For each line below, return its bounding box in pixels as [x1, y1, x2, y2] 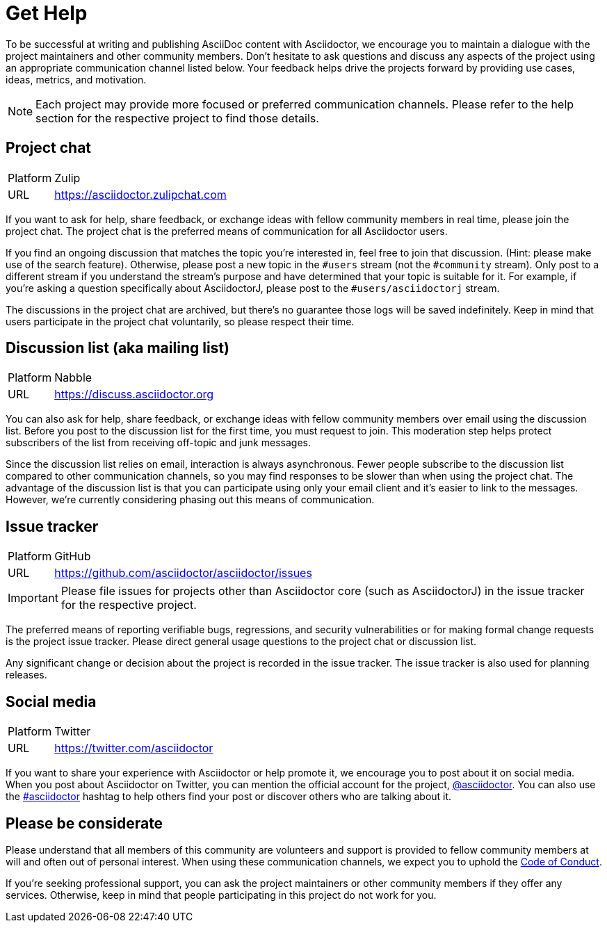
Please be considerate [6, 814, 163, 832]
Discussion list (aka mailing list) [6, 339, 229, 357]
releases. [6, 669, 47, 681]
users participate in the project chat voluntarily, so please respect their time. [6, 315, 355, 327]
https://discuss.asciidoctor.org [54, 387, 214, 402]
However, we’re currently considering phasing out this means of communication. [6, 494, 375, 506]
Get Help [6, 1, 88, 25]
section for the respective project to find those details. [35, 111, 319, 125]
